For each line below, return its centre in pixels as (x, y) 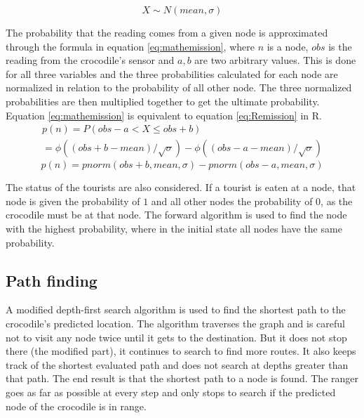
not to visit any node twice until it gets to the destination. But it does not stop (176, 337)
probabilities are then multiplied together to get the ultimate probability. (163, 101)
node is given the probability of (73, 201)
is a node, (288, 46)
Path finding (52, 280)
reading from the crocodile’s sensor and (90, 60)
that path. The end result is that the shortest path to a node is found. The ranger (182, 378)
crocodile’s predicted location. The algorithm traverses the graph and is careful (175, 323)
